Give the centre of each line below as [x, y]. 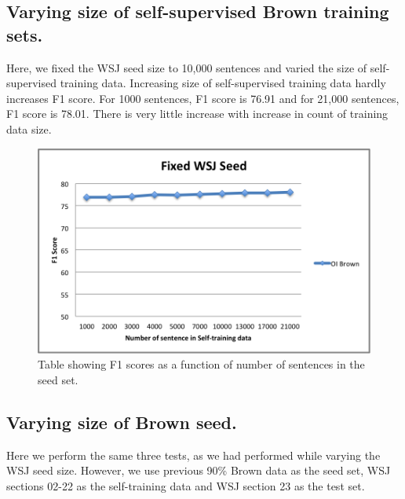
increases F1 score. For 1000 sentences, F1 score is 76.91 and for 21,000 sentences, [203, 98]
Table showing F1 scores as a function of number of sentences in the [201, 364]
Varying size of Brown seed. [122, 422]
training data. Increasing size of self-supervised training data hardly [223, 83]
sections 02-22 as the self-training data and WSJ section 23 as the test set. [186, 485]
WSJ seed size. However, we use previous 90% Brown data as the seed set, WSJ [199, 470]
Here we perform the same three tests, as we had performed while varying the [193, 455]
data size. [29, 128]
